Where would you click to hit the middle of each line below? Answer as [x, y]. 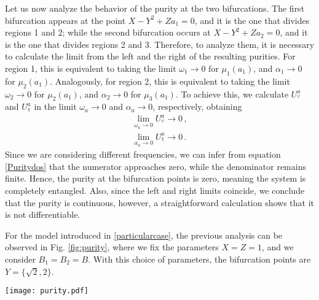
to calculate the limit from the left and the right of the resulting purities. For [150, 56]
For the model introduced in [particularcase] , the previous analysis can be [144, 235]
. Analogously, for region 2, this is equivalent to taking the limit [170, 81]
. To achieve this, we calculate [232, 94]
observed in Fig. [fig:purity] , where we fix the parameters [112, 247]
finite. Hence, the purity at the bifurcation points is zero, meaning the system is [156, 178]
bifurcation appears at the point [65, 20]
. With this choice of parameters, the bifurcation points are [199, 259]
